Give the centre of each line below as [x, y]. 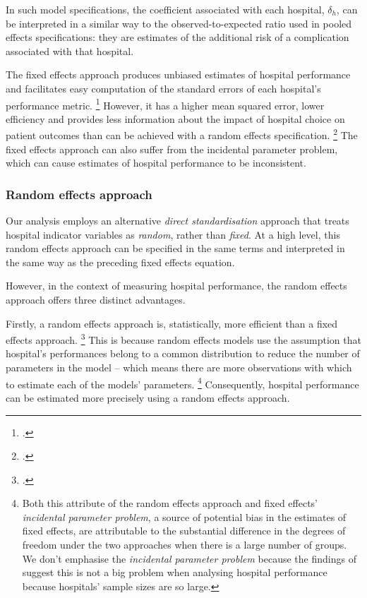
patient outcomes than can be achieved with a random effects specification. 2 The [182, 134]
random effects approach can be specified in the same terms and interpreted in [175, 248]
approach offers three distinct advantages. [96, 300]
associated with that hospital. [70, 50]
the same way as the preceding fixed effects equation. [120, 262]
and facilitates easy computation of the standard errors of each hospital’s [163, 88]
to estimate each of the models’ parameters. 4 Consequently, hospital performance [182, 383]
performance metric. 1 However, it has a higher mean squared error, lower [165, 104]
